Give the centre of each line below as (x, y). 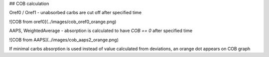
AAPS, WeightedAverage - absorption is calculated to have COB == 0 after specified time (101, 31)
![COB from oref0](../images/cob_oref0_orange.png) (63, 22)
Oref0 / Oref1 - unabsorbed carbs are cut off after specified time (75, 13)
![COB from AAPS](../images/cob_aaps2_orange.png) (64, 40)
